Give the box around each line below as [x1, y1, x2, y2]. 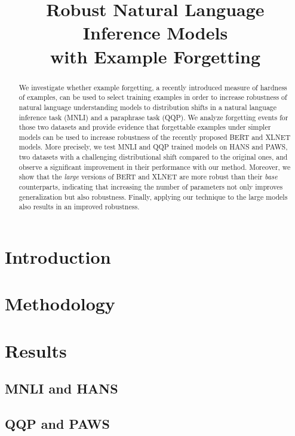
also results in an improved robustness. [19, 202, 140, 212]
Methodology [5, 291, 115, 316]
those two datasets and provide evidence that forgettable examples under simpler [19, 122, 271, 132]
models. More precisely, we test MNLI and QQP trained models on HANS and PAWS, [19, 142, 288, 152]
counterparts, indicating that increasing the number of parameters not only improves [19, 182, 283, 192]
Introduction [5, 245, 111, 269]
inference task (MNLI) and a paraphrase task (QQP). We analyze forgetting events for [19, 112, 288, 122]
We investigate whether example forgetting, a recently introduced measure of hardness [19, 82, 287, 92]
